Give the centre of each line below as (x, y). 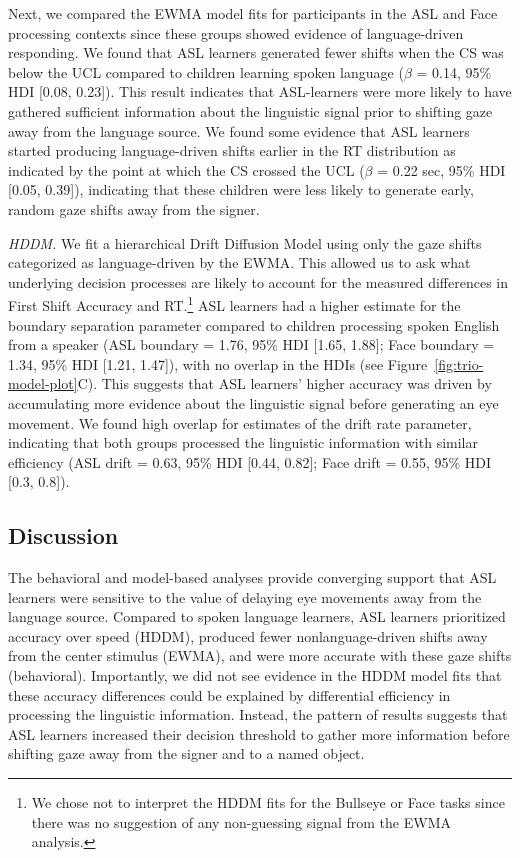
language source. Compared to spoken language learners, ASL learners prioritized (257, 616)
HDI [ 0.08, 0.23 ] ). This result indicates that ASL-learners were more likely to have (260, 91)
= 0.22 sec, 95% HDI (441, 169)
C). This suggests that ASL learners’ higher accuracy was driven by (284, 383)
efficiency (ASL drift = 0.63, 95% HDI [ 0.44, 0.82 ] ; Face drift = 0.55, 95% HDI (250, 461)
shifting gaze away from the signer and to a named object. (186, 753)
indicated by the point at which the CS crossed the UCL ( (186, 169)
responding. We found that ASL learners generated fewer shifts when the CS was (256, 52)
